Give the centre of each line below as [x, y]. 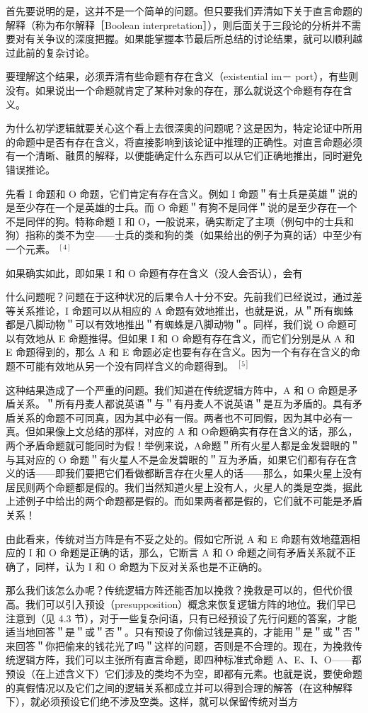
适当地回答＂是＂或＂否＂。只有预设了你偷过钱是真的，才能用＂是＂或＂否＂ [184, 632]
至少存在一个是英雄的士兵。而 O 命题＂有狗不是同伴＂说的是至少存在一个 [186, 207]
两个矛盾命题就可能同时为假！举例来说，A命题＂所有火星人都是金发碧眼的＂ [183, 445]
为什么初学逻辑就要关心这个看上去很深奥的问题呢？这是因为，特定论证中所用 [184, 128]
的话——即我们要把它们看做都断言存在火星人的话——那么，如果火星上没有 [189, 473]
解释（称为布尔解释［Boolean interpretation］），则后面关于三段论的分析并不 [179, 24]
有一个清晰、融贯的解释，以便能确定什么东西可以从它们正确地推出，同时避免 [184, 156]
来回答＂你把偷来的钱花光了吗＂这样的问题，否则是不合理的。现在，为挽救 [179, 645]
